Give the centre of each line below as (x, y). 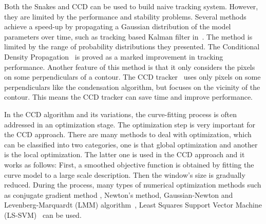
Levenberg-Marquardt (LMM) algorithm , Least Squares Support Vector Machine (133, 205)
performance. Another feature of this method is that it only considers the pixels (130, 67)
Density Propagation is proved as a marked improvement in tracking (114, 56)
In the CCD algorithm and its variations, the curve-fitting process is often (121, 114)
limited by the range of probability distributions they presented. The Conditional (132, 46)
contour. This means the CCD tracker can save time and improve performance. (128, 97)
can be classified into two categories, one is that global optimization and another (131, 144)
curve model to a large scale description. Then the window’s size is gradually (125, 174)
